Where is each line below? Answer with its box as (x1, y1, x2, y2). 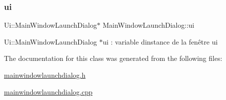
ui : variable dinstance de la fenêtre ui (103, 36, 218, 47)
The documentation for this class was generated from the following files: (4, 53, 223, 63)
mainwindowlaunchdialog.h (4, 70, 86, 80)
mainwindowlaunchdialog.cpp (4, 86, 93, 97)
